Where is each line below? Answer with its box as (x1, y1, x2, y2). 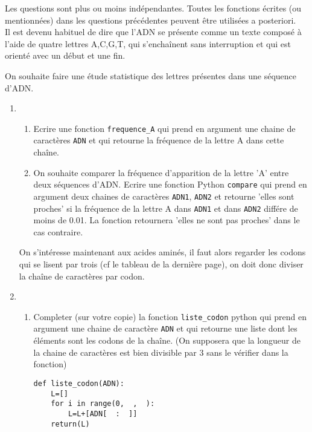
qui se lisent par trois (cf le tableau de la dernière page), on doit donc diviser (19, 258, 304, 270)
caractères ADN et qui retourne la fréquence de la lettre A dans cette (33, 134, 284, 146)
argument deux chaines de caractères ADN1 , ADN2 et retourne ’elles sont (33, 189, 294, 202)
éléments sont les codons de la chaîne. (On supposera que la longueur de (33, 334, 301, 347)
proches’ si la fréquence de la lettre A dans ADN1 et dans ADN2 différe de (33, 201, 298, 214)
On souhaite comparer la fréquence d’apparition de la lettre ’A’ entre (33, 166, 289, 178)
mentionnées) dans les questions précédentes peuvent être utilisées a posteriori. (5, 13, 296, 26)
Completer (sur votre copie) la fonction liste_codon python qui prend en (33, 310, 307, 322)
